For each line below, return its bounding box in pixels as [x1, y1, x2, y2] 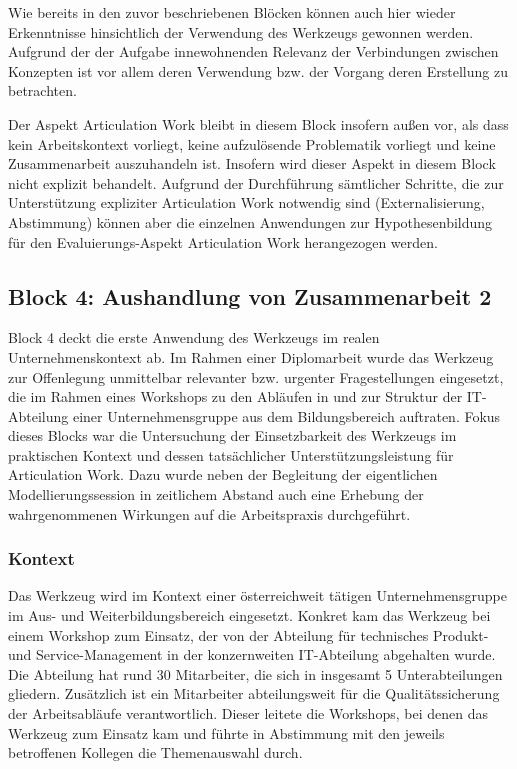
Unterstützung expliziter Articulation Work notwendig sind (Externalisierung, [8, 192, 485, 213]
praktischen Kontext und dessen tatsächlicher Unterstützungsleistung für [8, 444, 454, 465]
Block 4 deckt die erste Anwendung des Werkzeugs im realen [8, 327, 380, 348]
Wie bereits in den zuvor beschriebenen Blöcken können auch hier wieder [8, 2, 456, 22]
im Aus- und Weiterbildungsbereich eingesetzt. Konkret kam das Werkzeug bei [8, 605, 491, 626]
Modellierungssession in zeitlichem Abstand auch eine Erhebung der [8, 484, 424, 505]
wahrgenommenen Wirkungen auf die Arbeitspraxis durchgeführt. [8, 503, 411, 524]
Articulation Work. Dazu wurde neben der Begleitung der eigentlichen [8, 464, 438, 485]
